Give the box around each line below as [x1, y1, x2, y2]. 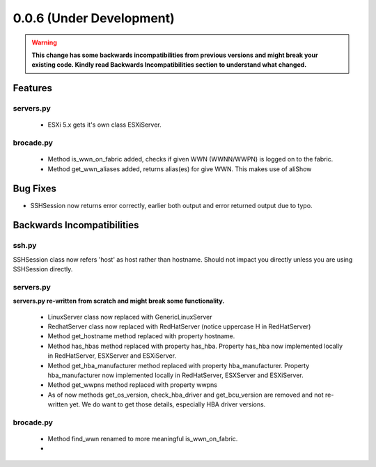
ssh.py [13, 241, 37, 251]
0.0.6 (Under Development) [13, 10, 175, 26]
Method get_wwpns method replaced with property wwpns [47, 381, 217, 389]
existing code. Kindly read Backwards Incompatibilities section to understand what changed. [31, 61, 307, 69]
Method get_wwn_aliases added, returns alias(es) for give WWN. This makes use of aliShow [47, 164, 312, 173]
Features [13, 82, 52, 94]
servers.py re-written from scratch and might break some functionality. [13, 296, 225, 306]
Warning [31, 38, 57, 47]
